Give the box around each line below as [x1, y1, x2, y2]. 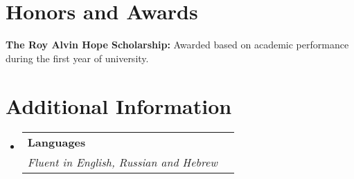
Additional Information [6, 91, 232, 120]
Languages [27, 134, 86, 151]
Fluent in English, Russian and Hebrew [27, 154, 218, 171]
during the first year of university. [6, 50, 149, 65]
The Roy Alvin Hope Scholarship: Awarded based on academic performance [6, 37, 349, 52]
